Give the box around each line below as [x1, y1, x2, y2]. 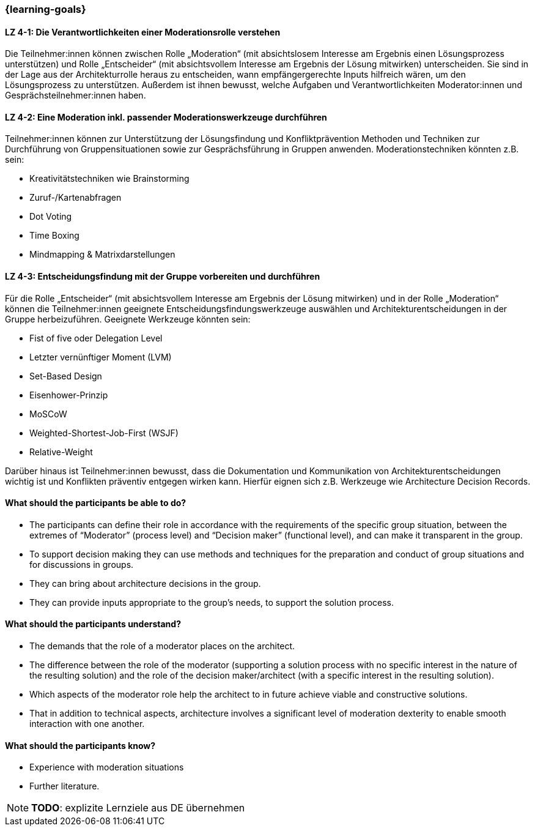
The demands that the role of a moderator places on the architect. [29, 641, 295, 652]
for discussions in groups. [29, 559, 134, 570]
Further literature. [29, 781, 100, 792]
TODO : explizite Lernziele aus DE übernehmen [31, 802, 245, 814]
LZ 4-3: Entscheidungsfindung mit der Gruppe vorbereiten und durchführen [5, 271, 320, 282]
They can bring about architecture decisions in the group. [29, 578, 261, 589]
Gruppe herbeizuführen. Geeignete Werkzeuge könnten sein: [5, 313, 251, 324]
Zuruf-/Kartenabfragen [29, 192, 122, 203]
